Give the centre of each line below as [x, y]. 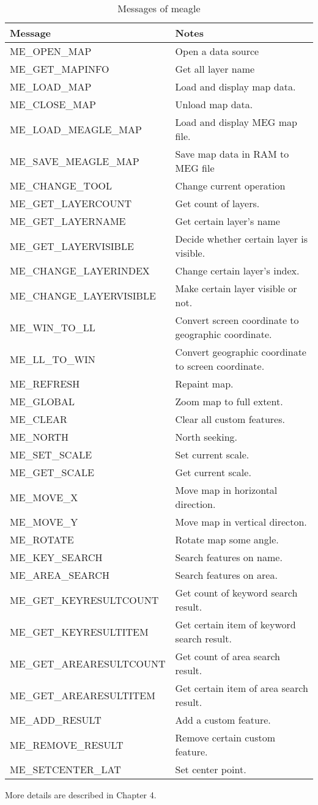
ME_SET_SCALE [51, 454]
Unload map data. [214, 104]
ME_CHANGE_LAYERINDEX [80, 270]
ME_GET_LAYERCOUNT [71, 203]
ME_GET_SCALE [52, 472]
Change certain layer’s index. [237, 270]
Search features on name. [229, 557]
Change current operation [230, 186]
